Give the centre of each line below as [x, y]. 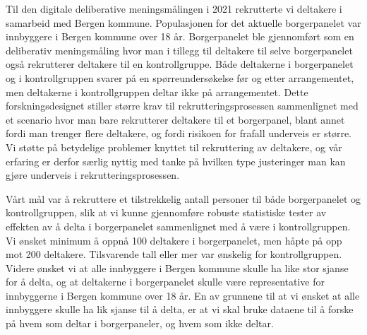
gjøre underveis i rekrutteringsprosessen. [93, 175]
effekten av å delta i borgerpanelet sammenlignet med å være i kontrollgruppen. [178, 226]
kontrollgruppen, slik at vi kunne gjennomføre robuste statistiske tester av [166, 212]
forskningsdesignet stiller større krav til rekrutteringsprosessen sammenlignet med [182, 106]
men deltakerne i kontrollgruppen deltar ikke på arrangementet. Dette [157, 92]
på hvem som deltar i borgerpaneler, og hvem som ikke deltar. [140, 323]
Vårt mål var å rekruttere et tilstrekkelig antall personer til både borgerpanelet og [183, 198]
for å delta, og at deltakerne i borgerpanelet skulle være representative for [165, 282]
